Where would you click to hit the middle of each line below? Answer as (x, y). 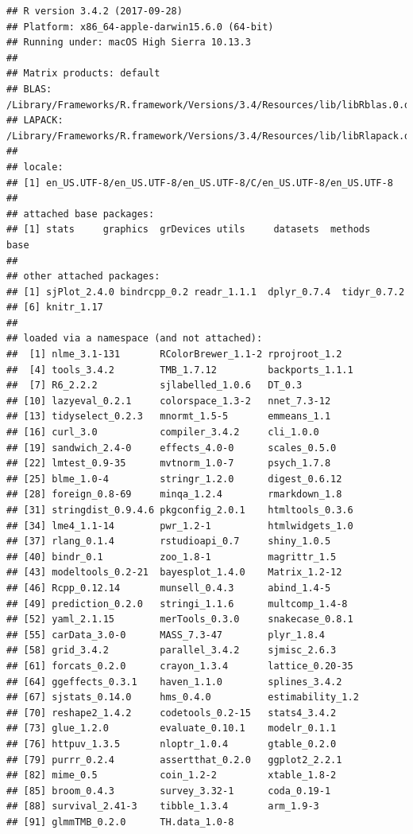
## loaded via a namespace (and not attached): (135, 339)
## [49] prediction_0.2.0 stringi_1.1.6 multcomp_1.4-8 (177, 604)
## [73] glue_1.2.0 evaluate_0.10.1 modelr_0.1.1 (172, 729)
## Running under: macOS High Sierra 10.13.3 (129, 43)
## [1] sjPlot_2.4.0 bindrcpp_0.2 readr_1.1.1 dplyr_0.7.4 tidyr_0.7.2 (206, 292)
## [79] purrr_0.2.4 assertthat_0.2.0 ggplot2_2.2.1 (174, 760)
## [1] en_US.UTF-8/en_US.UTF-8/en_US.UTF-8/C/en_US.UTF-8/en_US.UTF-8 (200, 183)
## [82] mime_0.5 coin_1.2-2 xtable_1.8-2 (172, 776)
